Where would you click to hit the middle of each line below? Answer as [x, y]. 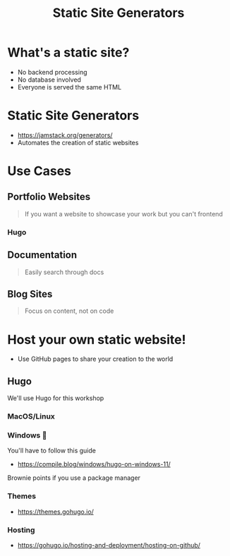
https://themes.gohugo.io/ [55, 512]
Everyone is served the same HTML [69, 87]
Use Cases [40, 171]
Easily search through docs [64, 272]
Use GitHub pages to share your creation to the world [95, 359]
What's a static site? [68, 52]
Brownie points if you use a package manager [74, 478]
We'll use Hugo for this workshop [56, 398]
